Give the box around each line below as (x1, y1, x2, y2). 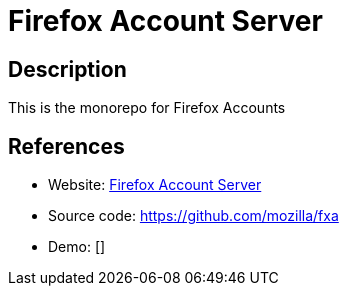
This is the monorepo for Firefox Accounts (8, 99, 286, 117)
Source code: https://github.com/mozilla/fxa (48, 207, 339, 225)
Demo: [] (48, 238, 106, 256)
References (8, 133, 125, 159)
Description (8, 56, 127, 82)
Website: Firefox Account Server (48, 176, 262, 194)
